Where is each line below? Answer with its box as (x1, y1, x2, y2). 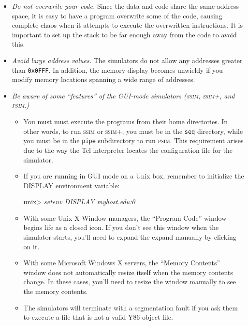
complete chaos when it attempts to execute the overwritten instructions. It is (12, 20, 243, 30)
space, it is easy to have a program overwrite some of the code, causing (12, 10, 222, 20)
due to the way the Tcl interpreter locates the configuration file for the (23, 145, 233, 155)
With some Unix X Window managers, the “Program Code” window (23, 212, 227, 223)
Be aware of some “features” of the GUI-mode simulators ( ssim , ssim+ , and (12, 90, 235, 100)
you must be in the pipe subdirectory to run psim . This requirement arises (23, 135, 244, 146)
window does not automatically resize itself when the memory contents (23, 267, 233, 277)
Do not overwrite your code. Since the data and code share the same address (12, 1, 239, 11)
